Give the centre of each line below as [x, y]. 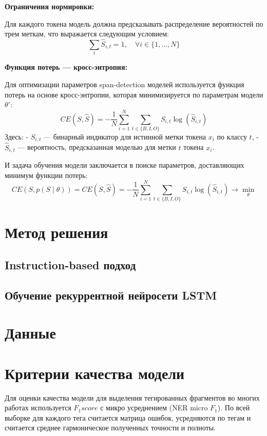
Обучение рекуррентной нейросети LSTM [111, 295]
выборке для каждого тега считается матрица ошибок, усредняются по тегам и [128, 417]
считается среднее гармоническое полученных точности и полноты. [110, 428]
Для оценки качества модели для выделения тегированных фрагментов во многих [132, 397]
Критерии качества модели [95, 373]
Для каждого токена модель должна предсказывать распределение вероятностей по [134, 23]
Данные [30, 333]
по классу [232, 136]
